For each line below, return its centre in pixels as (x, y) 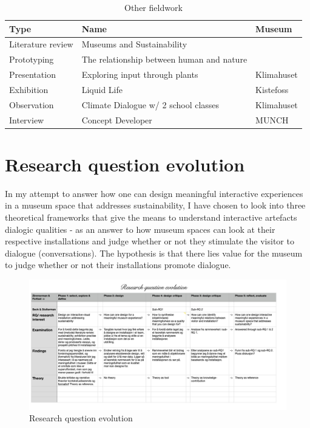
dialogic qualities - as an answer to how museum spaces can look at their (140, 229)
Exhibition (29, 89)
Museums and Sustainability (134, 44)
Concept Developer (117, 119)
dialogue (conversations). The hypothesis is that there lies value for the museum (154, 253)
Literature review (41, 44)
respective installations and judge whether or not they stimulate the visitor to (150, 241)
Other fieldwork (153, 7)
